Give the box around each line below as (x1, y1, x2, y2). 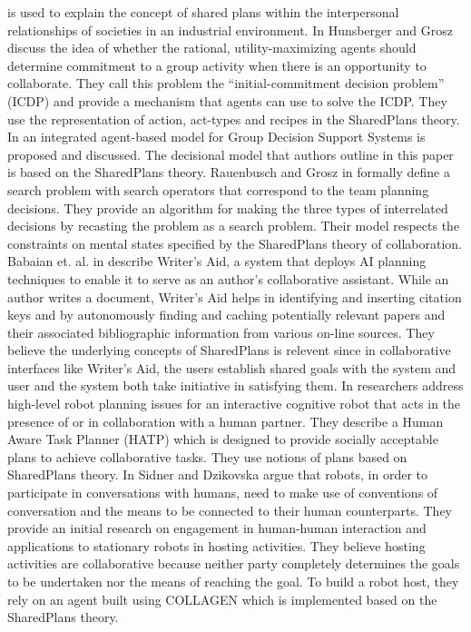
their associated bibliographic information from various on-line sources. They (7, 322, 435, 341)
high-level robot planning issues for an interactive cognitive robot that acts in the (7, 394, 461, 413)
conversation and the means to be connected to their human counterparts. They (7, 500, 452, 519)
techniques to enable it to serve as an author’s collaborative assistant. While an (7, 269, 449, 288)
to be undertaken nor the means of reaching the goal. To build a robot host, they (7, 572, 459, 590)
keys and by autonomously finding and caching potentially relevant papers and (7, 305, 446, 324)
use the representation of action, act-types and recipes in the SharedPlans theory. (7, 109, 460, 128)
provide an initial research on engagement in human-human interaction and (7, 518, 427, 538)
